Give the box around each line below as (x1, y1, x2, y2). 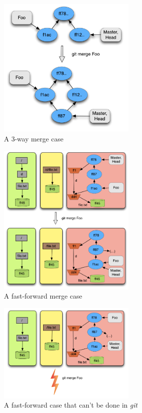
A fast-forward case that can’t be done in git (4, 400, 138, 410)
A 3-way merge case (4, 134, 64, 144)
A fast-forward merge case (4, 291, 82, 301)
